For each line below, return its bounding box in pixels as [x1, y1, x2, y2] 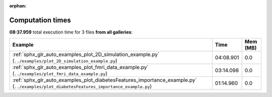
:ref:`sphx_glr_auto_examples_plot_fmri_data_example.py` [12, 64, 149, 71]
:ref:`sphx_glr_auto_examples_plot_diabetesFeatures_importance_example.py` [12, 76, 197, 83]
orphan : [9, 3, 27, 8]
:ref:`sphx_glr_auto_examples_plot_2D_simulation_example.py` [12, 51, 160, 58]
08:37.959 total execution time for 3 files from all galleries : [9, 29, 133, 35]
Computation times [9, 15, 71, 24]
